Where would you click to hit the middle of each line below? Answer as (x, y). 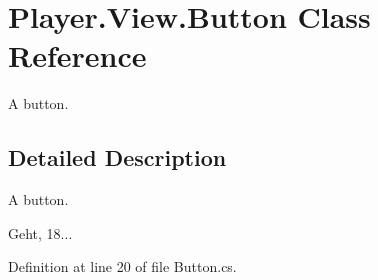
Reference (77, 55)
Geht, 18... (40, 232)
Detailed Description (117, 157)
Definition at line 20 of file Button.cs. (122, 266)
